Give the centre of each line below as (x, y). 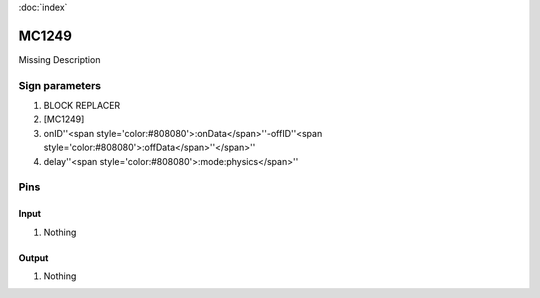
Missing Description (59, 59)
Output (33, 257)
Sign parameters (60, 85)
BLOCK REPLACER (82, 106)
